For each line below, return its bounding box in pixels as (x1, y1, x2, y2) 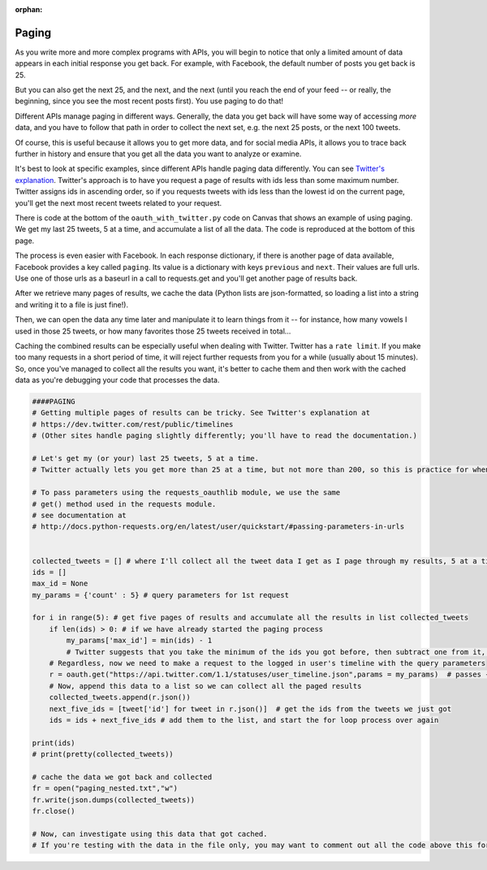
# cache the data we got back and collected (32, 772, 213, 781)
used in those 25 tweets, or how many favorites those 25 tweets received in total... (15, 326, 291, 336)
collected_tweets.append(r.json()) (49, 693, 191, 703)
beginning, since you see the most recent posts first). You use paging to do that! (15, 96, 284, 106)
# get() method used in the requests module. (32, 499, 217, 508)
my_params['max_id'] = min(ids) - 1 (66, 636, 213, 646)
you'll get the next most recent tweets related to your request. (15, 198, 222, 207)
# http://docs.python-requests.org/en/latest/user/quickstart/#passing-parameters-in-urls (32, 522, 405, 532)
